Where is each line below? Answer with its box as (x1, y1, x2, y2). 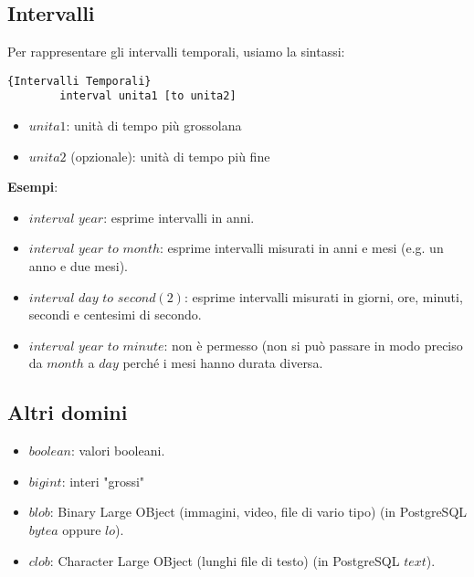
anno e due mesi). (28, 257, 128, 276)
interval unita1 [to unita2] (59, 89, 237, 103)
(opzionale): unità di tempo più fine (70, 146, 270, 165)
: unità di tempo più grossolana (66, 116, 242, 135)
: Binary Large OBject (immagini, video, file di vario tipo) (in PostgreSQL (49, 502, 468, 521)
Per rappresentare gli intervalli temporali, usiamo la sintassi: (7, 42, 345, 61)
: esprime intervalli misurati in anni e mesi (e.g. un (160, 238, 444, 257)
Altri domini (7, 398, 128, 426)
